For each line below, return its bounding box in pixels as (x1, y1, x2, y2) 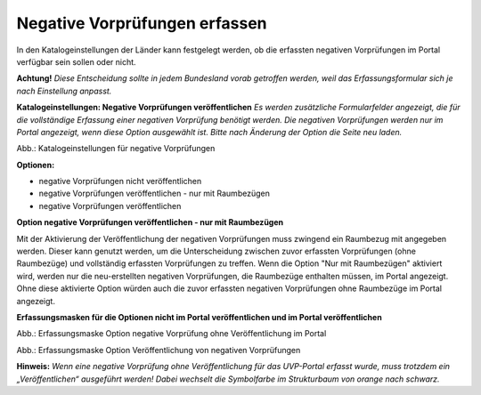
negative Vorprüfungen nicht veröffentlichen (38, 176, 202, 187)
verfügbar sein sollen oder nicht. (16, 56, 137, 67)
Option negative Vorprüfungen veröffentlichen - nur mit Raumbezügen (16, 217, 284, 228)
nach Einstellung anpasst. (16, 85, 112, 96)
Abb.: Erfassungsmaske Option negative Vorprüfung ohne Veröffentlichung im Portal (16, 328, 327, 339)
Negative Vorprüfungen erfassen (16, 13, 267, 33)
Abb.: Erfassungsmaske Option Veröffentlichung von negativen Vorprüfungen (16, 344, 301, 355)
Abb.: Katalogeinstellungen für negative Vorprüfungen (16, 143, 216, 154)
